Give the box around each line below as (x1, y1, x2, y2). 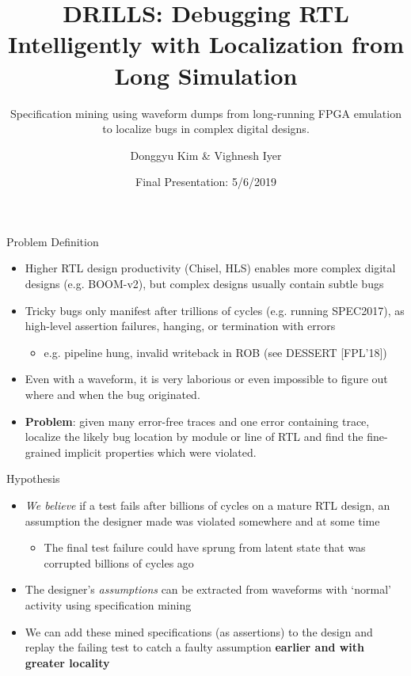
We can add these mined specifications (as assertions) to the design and (25, 623, 373, 640)
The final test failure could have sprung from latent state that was (44, 539, 366, 556)
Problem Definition (6, 233, 99, 249)
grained (25, 443, 61, 460)
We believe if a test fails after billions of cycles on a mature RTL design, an (25, 497, 390, 513)
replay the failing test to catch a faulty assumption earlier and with (25, 639, 365, 655)
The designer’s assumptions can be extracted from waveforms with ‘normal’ (25, 581, 391, 598)
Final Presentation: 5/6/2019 (135, 173, 276, 190)
